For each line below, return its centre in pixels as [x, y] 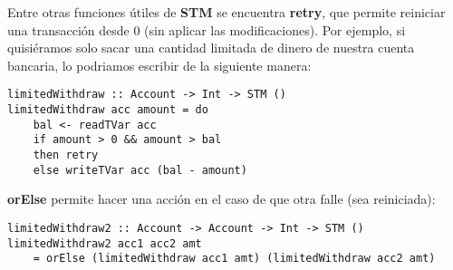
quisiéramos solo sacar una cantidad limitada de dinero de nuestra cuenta [211, 48]
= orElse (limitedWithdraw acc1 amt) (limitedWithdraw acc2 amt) [234, 259]
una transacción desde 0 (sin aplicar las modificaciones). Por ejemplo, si [207, 29]
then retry [66, 155]
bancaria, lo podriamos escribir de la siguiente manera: [159, 65]
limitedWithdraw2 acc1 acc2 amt [105, 243]
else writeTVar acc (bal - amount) [140, 170]
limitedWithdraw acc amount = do [108, 110]
